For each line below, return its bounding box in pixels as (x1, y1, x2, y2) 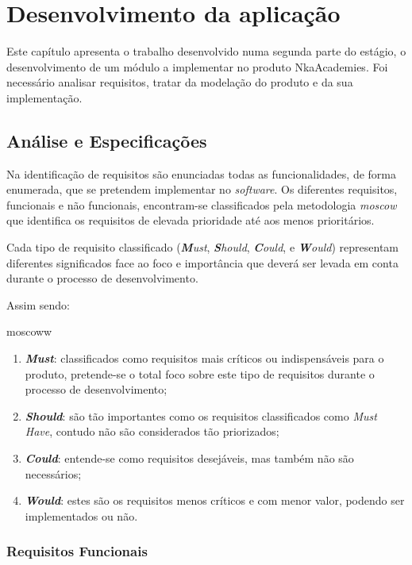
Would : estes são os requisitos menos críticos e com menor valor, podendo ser (25, 492, 405, 509)
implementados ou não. (25, 507, 138, 524)
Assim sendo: (6, 296, 70, 313)
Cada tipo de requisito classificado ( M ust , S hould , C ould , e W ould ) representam (6, 239, 399, 256)
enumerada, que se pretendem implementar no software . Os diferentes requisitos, (6, 181, 398, 198)
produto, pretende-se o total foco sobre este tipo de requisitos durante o (25, 365, 375, 382)
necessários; (25, 465, 82, 482)
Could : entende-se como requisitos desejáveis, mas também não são (25, 450, 354, 467)
